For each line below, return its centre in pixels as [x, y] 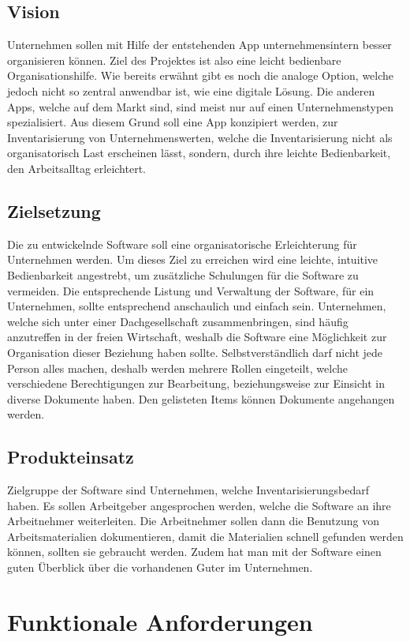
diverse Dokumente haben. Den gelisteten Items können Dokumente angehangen [201, 398]
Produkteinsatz [71, 457]
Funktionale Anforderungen [160, 621]
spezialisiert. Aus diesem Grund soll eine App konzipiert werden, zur [173, 122]
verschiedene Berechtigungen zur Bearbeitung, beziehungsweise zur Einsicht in [196, 383]
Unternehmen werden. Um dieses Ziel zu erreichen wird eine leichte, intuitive [193, 259]
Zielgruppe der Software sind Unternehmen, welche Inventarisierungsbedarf [188, 490]
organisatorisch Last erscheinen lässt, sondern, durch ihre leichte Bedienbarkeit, [199, 153]
